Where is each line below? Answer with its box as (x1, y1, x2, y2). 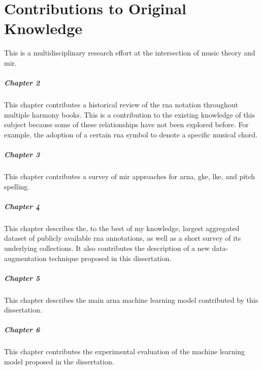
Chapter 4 (4, 201, 40, 211)
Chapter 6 (4, 324, 40, 335)
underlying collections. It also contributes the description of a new (4, 242, 210, 253)
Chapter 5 (4, 272, 40, 283)
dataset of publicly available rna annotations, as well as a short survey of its (4, 233, 241, 243)
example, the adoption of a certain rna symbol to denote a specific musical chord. (4, 129, 257, 139)
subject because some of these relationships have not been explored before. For (4, 119, 249, 130)
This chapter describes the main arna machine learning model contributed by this (4, 294, 258, 305)
